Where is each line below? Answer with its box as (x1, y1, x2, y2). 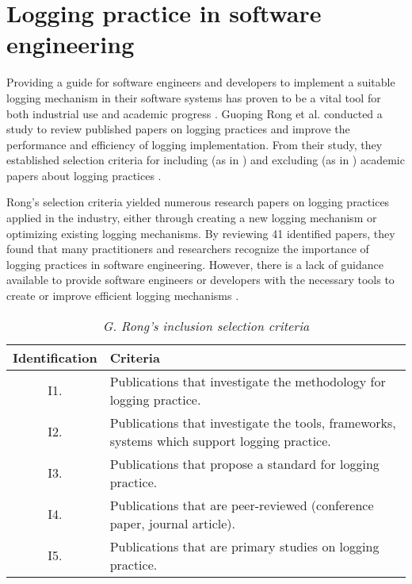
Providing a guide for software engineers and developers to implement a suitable (6, 74, 395, 90)
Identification (13, 348, 97, 367)
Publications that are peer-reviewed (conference (109, 495, 374, 514)
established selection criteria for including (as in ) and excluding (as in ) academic (6, 152, 405, 168)
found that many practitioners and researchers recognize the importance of (6, 240, 369, 257)
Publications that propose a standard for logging (109, 454, 380, 473)
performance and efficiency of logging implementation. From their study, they (6, 136, 383, 152)
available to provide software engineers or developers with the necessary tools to (6, 271, 395, 288)
